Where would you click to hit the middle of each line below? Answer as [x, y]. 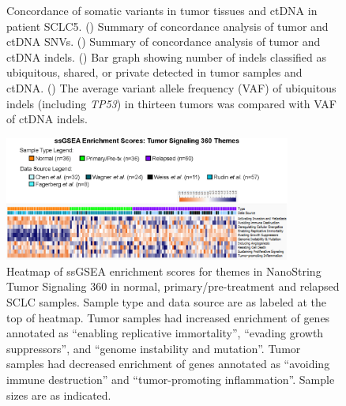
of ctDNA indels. [47, 119]
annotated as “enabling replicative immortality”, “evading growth [165, 333]
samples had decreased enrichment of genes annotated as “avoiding [168, 364]
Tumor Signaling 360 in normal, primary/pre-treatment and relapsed [173, 286]
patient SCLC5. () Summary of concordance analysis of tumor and [167, 26]
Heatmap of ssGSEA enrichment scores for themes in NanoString [164, 271]
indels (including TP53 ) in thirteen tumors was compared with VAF [171, 103]
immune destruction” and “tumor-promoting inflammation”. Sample [171, 379]
